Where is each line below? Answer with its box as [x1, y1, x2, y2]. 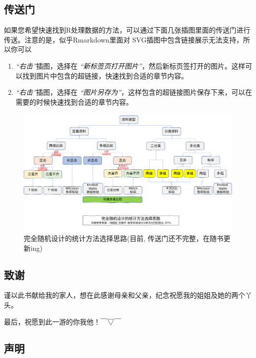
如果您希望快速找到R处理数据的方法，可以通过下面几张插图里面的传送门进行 [4, 25, 251, 35]
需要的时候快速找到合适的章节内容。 [15, 96, 133, 107]
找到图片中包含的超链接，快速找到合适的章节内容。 [22, 70, 188, 80]
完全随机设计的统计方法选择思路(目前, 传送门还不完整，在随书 [24, 233, 224, 243]
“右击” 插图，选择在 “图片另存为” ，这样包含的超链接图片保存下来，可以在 [15, 87, 252, 97]
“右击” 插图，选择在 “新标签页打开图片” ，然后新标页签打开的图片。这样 [15, 60, 245, 71]
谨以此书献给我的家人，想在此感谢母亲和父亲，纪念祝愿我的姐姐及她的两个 [4, 290, 245, 300]
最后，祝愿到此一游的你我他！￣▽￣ [4, 316, 121, 326]
